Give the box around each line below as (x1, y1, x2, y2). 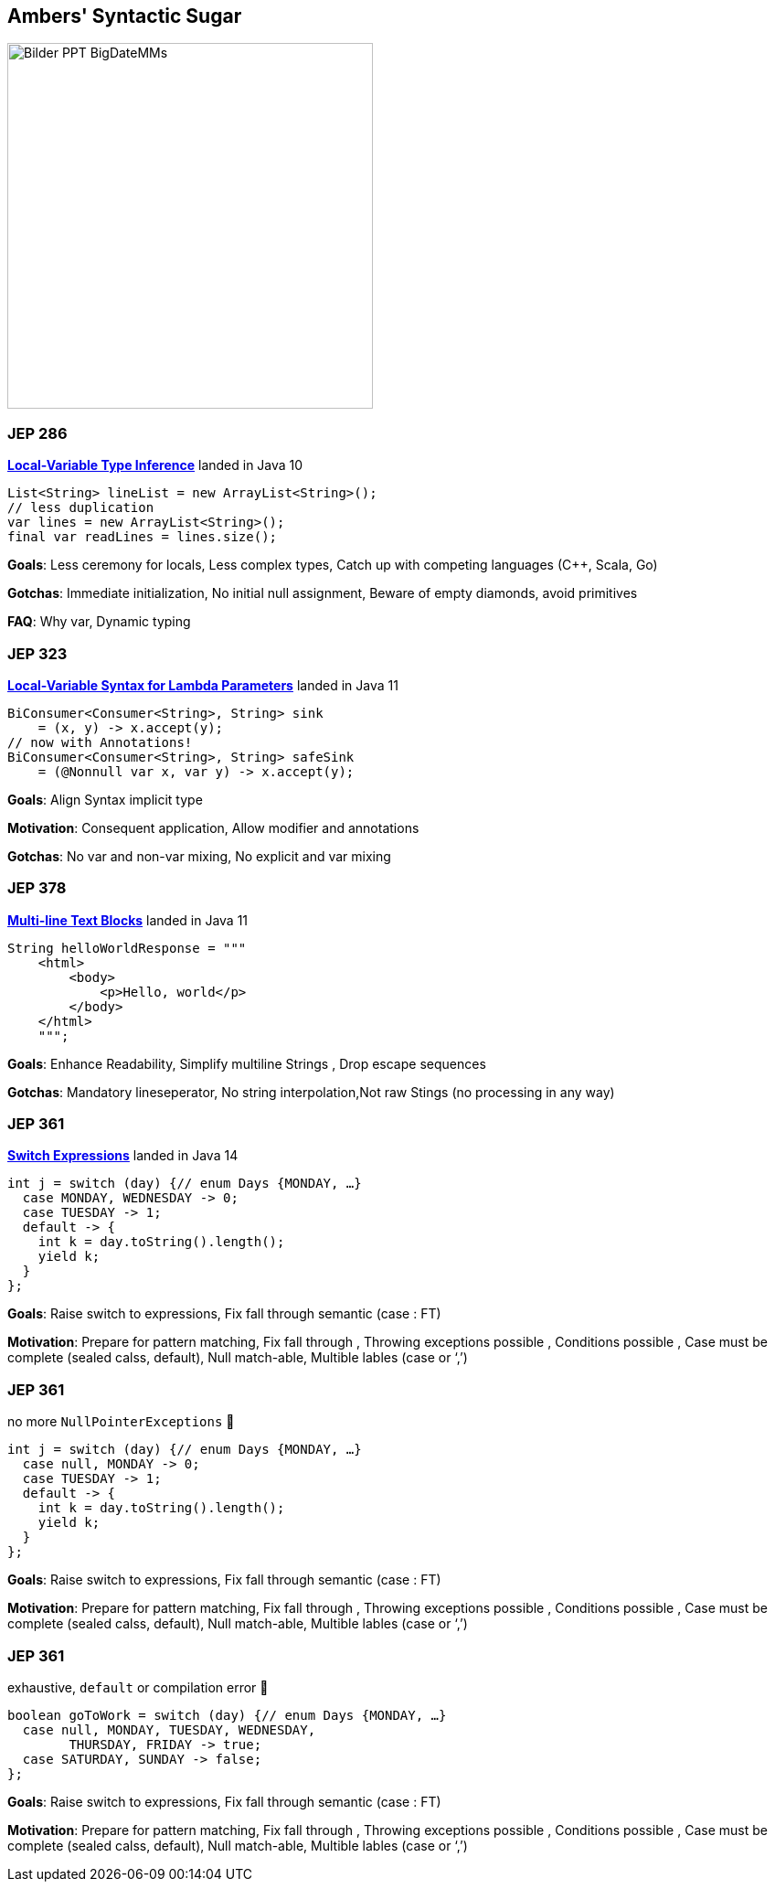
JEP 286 (7, 423, 68, 443)
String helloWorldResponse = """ (7, 940, 247, 955)
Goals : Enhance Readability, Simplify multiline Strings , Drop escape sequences (7, 1055, 486, 1072)
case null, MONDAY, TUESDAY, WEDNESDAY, (22, 1722, 316, 1737)
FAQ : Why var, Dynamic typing (7, 614, 191, 630)
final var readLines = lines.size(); (7, 529, 278, 545)
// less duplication (7, 500, 154, 516)
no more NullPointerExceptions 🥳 (7, 1414, 235, 1430)
